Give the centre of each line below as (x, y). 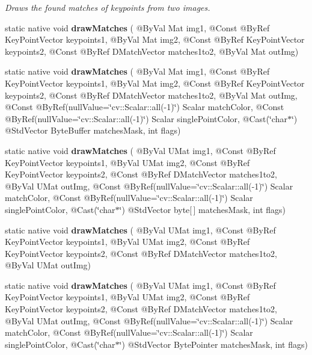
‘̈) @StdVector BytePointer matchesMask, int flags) (213, 344)
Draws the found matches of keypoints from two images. (108, 7)
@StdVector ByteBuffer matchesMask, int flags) (93, 130)
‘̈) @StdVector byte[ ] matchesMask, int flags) (203, 209)
